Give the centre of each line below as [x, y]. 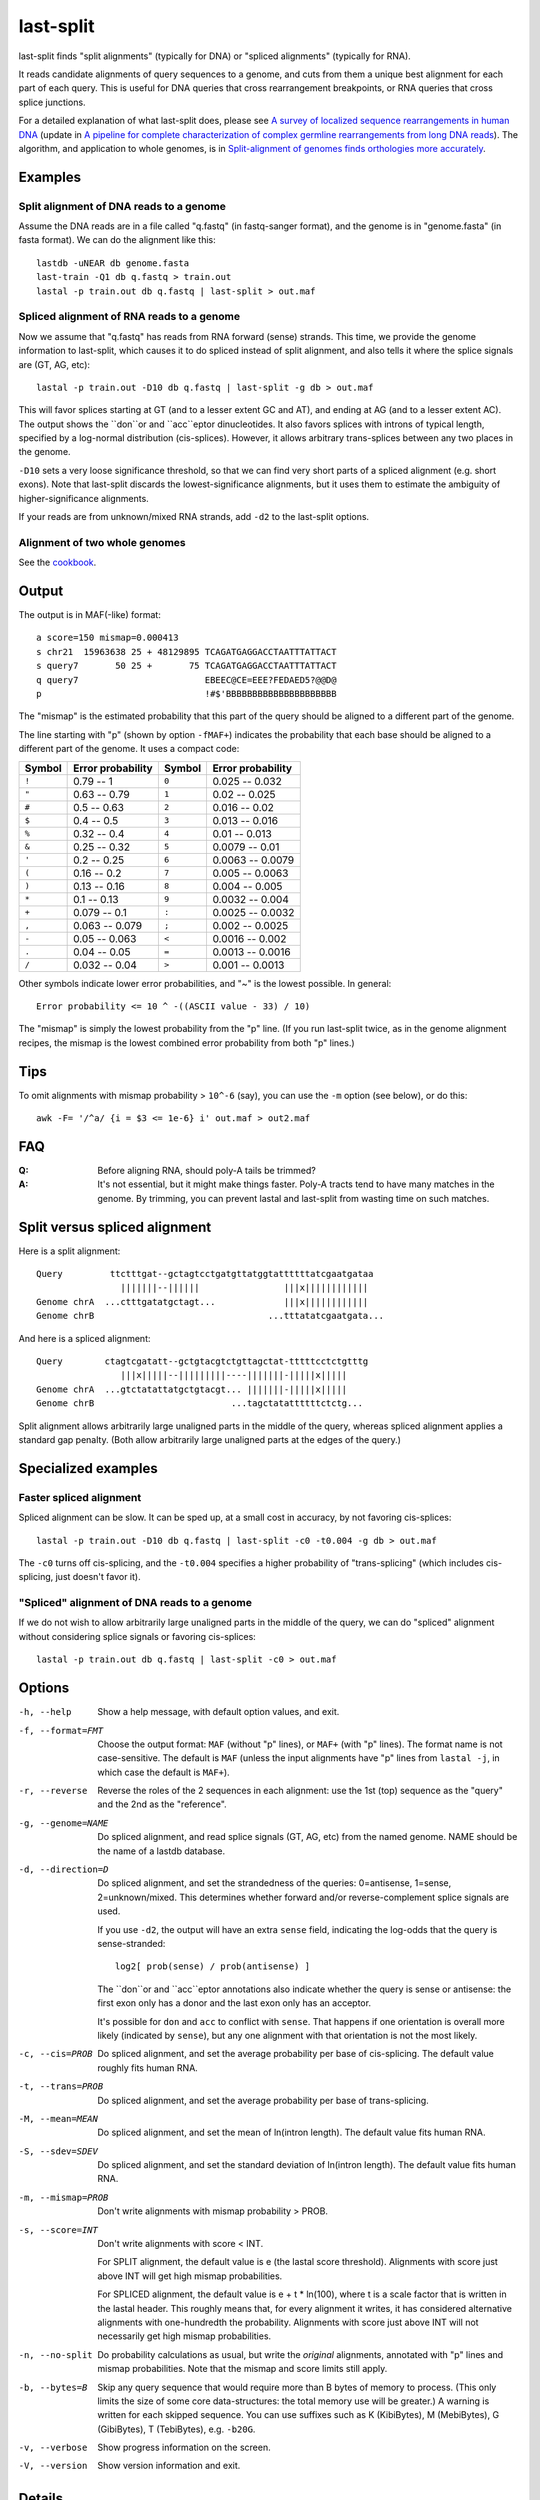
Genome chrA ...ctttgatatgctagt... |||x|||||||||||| [202, 1301]
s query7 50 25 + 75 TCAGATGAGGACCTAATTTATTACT [186, 666]
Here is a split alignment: [69, 1251]
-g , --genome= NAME [63, 1823]
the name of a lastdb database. [161, 1851]
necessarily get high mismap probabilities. [184, 2336]
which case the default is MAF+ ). [163, 1772]
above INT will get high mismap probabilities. [190, 2276]
